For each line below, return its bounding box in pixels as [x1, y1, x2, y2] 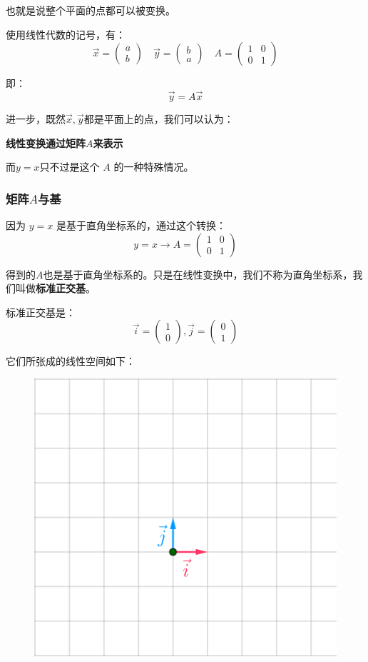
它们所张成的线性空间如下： [6, 353, 136, 368]
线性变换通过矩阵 [6, 135, 86, 150]
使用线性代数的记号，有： [6, 26, 126, 41]
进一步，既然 [6, 111, 66, 126]
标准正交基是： [6, 304, 76, 319]
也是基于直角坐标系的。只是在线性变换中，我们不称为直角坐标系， [43, 266, 353, 281]
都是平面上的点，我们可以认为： [83, 111, 234, 126]
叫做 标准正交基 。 [15, 281, 96, 296]
